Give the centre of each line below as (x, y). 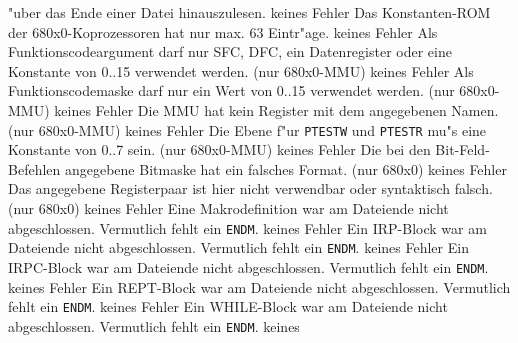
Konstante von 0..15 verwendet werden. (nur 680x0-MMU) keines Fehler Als (241, 70)
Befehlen (34, 168)
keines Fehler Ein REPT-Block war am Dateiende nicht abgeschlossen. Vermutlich (259, 286)
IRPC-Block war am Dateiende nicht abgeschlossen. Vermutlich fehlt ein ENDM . (248, 266)
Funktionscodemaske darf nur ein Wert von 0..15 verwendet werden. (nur (231, 90)
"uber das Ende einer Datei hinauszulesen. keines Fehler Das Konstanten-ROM (249, 12)
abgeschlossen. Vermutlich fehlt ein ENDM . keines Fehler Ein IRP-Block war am (247, 227)
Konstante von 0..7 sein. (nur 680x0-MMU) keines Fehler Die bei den (219, 149)
